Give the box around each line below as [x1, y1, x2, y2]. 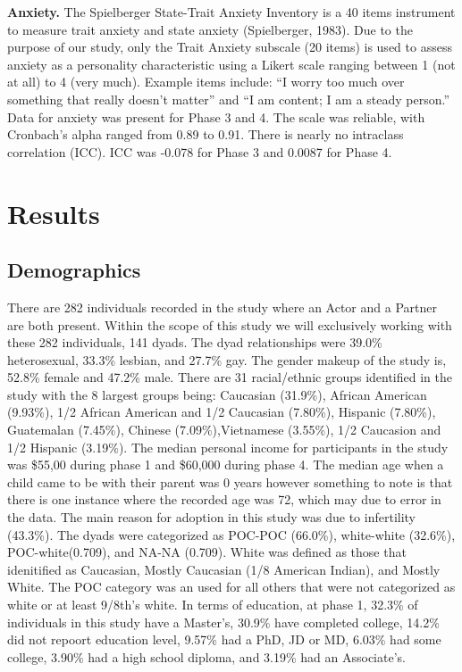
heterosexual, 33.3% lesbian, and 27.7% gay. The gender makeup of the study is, [7, 350, 447, 369]
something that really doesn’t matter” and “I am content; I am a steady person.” [7, 89, 450, 108]
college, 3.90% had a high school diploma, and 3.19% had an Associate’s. [7, 647, 406, 666]
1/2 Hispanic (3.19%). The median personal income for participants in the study [7, 437, 449, 456]
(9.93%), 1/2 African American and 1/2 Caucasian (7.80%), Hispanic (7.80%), [7, 402, 436, 421]
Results [7, 195, 100, 231]
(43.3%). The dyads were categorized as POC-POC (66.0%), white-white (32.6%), [7, 525, 456, 543]
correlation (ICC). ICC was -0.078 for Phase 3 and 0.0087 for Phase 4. [7, 142, 392, 161]
